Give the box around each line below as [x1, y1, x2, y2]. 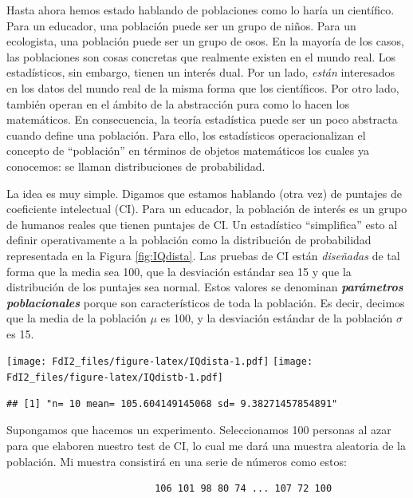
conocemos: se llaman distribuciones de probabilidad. [6, 157, 265, 174]
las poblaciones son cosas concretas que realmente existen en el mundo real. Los [6, 48, 396, 65]
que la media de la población [6, 310, 147, 326]
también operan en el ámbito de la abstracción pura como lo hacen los [6, 95, 349, 112]
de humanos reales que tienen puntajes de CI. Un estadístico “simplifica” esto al [6, 215, 398, 232]
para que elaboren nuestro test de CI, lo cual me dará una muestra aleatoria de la [6, 437, 406, 453]
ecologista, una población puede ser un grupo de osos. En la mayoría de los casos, [6, 33, 404, 49]
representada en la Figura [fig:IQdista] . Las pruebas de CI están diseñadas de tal [6, 247, 400, 263]
